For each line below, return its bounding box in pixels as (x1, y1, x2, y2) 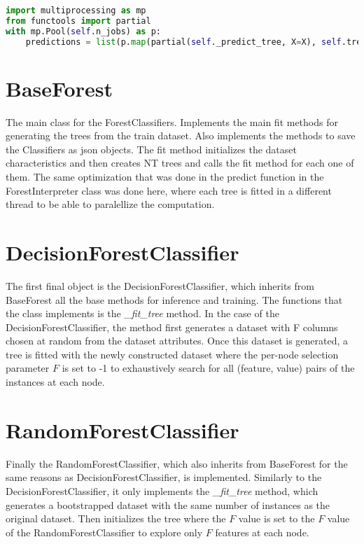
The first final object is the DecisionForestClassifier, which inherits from (6, 278, 314, 293)
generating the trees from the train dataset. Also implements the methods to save (6, 128, 356, 143)
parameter (6, 361, 50, 375)
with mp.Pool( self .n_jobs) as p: (6, 26, 161, 36)
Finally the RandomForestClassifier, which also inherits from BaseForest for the (6, 456, 348, 470)
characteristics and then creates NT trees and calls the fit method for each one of (6, 155, 354, 170)
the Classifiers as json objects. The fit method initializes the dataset (6, 141, 297, 156)
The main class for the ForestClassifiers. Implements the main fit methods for (6, 114, 338, 129)
